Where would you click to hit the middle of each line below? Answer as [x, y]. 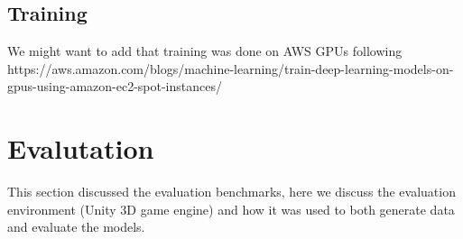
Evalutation [81, 148]
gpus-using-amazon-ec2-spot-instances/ [115, 86]
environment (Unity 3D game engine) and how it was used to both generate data [231, 209]
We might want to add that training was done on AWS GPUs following [205, 51]
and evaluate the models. [76, 227]
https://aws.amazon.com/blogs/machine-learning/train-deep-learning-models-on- [231, 68]
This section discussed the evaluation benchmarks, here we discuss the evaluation [231, 192]
